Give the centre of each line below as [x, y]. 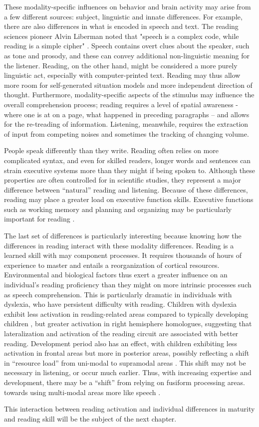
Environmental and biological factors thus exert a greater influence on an [116, 275]
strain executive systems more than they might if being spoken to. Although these [129, 170]
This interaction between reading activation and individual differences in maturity [129, 409]
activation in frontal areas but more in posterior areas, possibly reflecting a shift [127, 353]
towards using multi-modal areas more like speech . [82, 392]
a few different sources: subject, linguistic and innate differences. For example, [123, 16]
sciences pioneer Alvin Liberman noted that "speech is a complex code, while [122, 36]
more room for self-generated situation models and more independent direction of [128, 85]
